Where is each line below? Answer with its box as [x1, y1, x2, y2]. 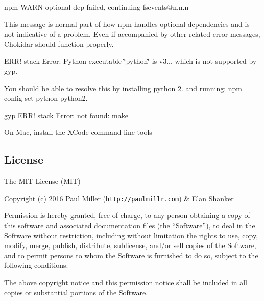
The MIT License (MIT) [4, 176, 81, 186]
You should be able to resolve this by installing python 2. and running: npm [4, 83, 242, 93]
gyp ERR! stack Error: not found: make [4, 110, 128, 120]
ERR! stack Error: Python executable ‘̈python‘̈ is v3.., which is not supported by [4, 56, 257, 66]
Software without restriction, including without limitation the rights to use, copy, [4, 230, 258, 240]
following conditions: [4, 260, 68, 270]
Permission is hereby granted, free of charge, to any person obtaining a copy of [4, 210, 250, 221]
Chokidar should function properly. [4, 38, 114, 49]
